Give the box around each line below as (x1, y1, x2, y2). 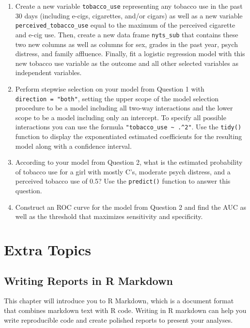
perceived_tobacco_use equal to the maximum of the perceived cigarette (15, 20, 235, 30)
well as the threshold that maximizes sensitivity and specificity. (15, 211, 203, 221)
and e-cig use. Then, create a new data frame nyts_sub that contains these (15, 29, 238, 39)
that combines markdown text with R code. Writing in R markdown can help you (4, 305, 247, 315)
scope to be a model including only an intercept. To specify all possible (15, 112, 226, 122)
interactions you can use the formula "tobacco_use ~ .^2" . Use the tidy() (15, 122, 242, 132)
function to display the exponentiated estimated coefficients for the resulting (15, 131, 242, 141)
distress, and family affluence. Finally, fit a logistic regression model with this (15, 48, 245, 59)
